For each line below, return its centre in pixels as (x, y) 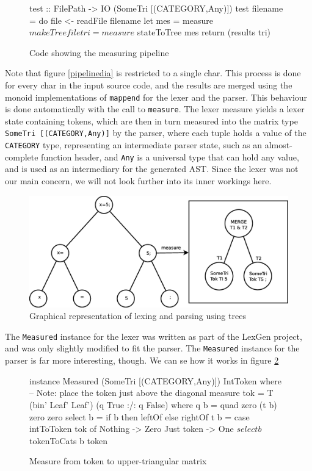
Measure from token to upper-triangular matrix (118, 461)
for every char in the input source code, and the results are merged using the (149, 84)
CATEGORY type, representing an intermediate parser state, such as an (134, 145)
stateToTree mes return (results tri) (204, 32)
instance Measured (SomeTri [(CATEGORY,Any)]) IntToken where (155, 380)
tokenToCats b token (69, 440)
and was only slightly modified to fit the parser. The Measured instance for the (152, 348)
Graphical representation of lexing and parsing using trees (138, 316)
